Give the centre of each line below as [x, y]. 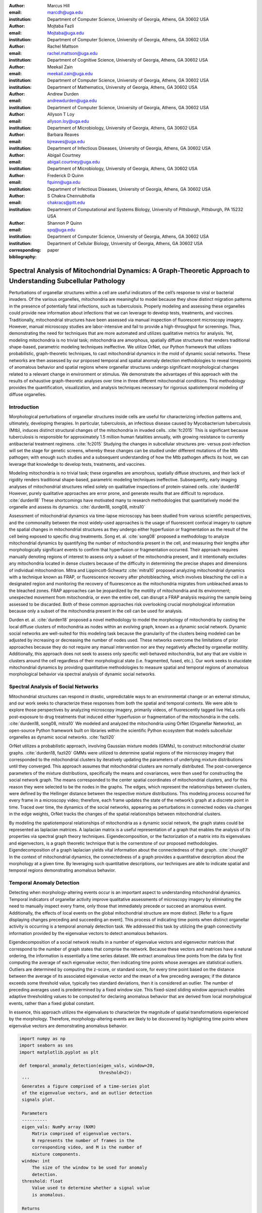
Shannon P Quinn [65, 223]
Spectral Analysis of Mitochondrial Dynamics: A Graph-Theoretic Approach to [129, 271]
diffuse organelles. [28, 394]
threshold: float [42, 1181]
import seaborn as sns [46, 1045]
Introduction [24, 407]
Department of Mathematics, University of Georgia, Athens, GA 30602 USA [122, 87]
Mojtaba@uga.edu [66, 33]
